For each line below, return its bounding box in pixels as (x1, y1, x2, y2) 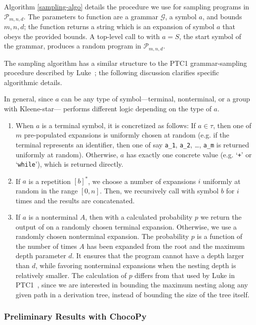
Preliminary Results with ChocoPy (4, 310, 147, 323)
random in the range (15, 185, 78, 195)
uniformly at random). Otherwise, (15, 149, 118, 159)
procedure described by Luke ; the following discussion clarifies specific (4, 67, 219, 78)
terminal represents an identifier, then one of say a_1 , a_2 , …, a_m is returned (15, 139, 250, 149)
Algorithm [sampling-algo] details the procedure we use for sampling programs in (4, 1, 250, 11)
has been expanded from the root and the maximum (86, 240, 245, 251)
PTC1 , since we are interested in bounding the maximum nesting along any (15, 279, 248, 290)
